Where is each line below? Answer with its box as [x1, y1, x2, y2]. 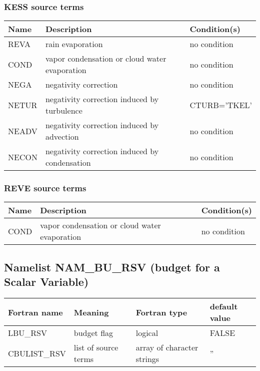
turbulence [45, 105, 82, 117]
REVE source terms [4, 182, 86, 194]
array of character [135, 341, 198, 353]
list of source [73, 341, 118, 353]
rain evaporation [45, 38, 103, 50]
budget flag [73, 327, 113, 339]
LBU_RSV [8, 327, 47, 339]
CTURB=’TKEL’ [189, 99, 252, 111]
